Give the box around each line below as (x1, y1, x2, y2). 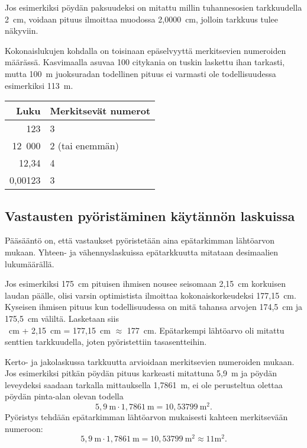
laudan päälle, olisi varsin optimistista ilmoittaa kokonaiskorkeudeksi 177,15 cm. (5, 289, 296, 301)
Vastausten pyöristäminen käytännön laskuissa (5, 206, 295, 225)
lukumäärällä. (5, 257, 54, 270)
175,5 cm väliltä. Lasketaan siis (5, 312, 119, 324)
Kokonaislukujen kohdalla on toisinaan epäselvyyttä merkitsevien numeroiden (5, 44, 286, 56)
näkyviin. (5, 24, 38, 37)
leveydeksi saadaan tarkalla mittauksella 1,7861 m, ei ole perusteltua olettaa (5, 378, 283, 391)
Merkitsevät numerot (50, 104, 151, 118)
